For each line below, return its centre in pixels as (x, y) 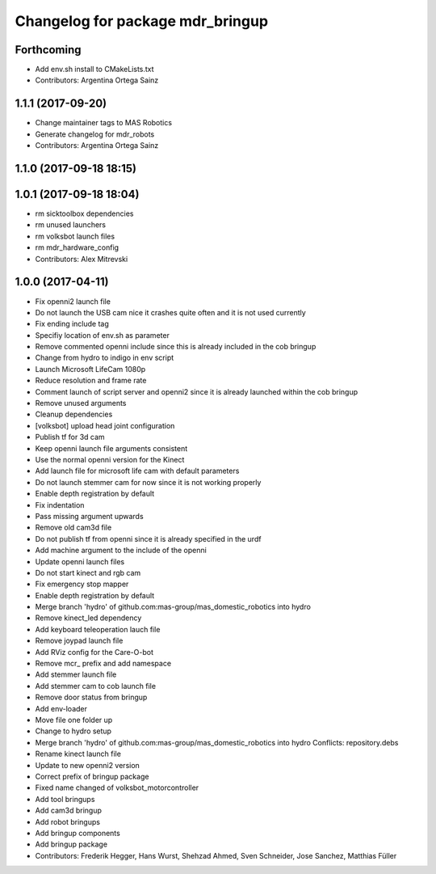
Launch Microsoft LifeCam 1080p (90, 369)
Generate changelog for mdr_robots (95, 134)
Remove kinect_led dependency (88, 618)
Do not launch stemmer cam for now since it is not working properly (148, 482)
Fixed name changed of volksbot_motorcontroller (117, 787)
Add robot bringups (68, 821)
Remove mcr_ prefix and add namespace (103, 664)
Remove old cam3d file (73, 528)
